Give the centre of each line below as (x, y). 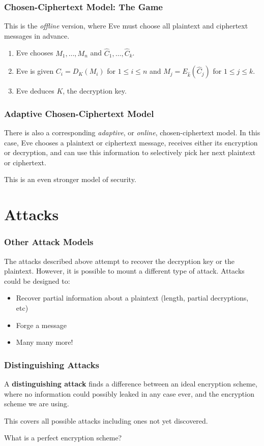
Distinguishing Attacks (52, 364)
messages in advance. (37, 35)
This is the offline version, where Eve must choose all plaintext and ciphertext (126, 26)
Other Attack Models (49, 242)
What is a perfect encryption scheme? (63, 438)
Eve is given (35, 71)
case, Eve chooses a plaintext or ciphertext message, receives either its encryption (131, 142)
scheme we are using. (37, 404)
